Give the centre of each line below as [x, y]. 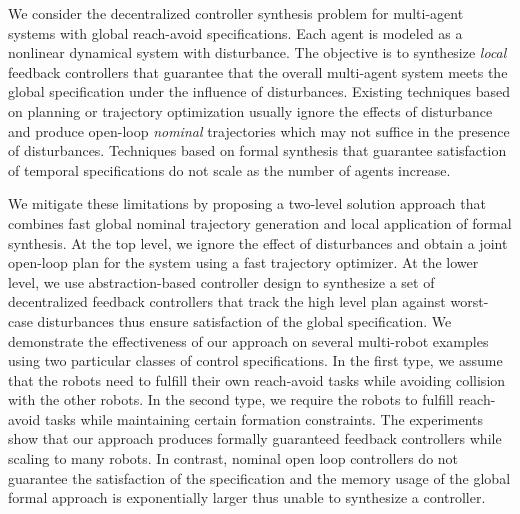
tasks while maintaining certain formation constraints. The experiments [263, 418]
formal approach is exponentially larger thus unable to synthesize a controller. [247, 497]
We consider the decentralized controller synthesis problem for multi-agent [236, 13]
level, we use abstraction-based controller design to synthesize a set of [221, 281]
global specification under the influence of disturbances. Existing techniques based [259, 91]
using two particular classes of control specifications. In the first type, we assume [255, 360]
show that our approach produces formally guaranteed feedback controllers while [255, 438]
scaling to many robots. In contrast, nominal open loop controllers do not [233, 458]
